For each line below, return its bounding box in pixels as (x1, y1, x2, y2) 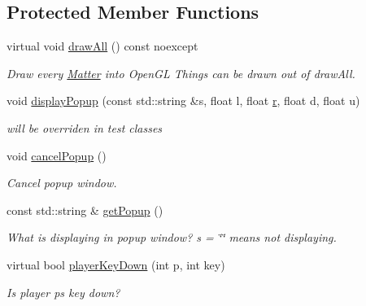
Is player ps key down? (7, 283, 120, 300)
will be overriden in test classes (7, 119, 163, 136)
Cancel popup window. (7, 174, 117, 191)
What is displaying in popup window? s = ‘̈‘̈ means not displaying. (7, 229, 337, 246)
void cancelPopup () (7, 146, 107, 164)
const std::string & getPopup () (7, 201, 163, 218)
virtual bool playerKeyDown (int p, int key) (7, 256, 225, 273)
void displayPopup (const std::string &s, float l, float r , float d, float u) (7, 92, 360, 109)
